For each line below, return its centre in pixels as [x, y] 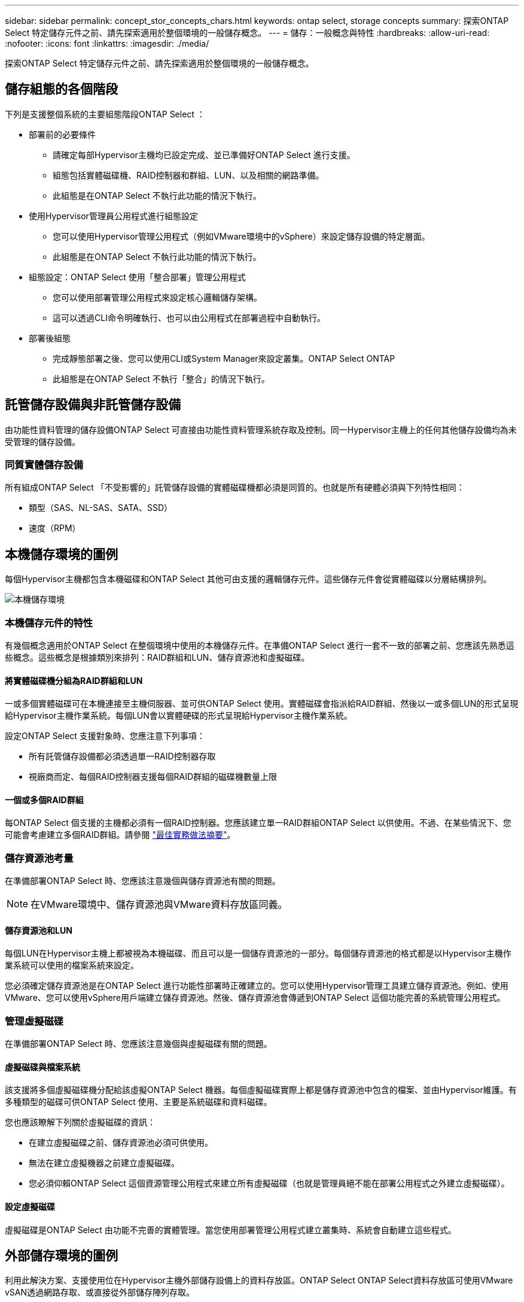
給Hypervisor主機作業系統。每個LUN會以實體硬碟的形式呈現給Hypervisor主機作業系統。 [179, 716]
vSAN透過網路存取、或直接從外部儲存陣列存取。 [100, 1292]
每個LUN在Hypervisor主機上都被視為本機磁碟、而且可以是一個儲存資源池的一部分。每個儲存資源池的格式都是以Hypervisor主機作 [258, 953]
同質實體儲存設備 [44, 465]
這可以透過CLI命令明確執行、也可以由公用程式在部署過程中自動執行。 [189, 317]
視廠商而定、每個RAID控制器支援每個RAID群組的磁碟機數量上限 [153, 777]
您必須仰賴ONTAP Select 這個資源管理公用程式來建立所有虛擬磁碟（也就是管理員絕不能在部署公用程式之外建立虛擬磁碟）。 [269, 1183]
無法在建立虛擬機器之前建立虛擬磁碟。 [104, 1163]
